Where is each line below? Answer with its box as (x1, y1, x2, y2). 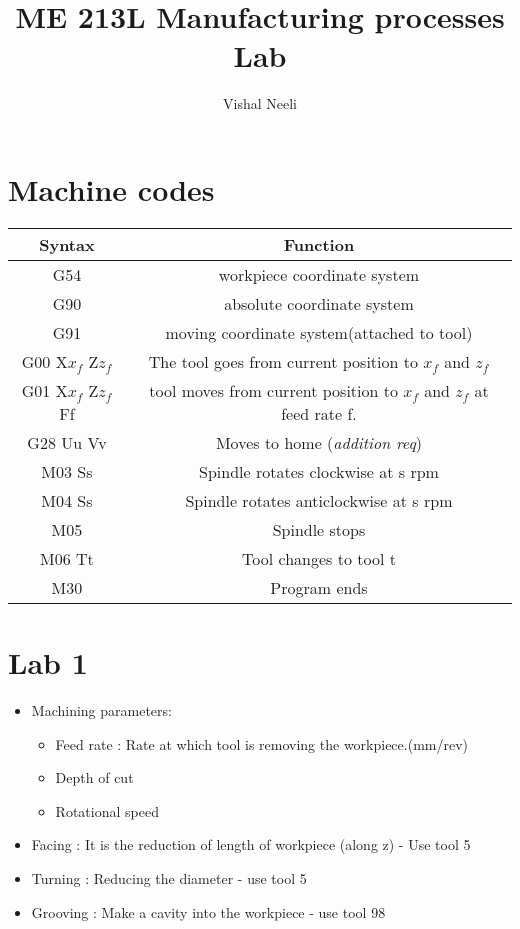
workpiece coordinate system (218, 262, 420, 286)
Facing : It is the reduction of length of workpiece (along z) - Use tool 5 (31, 834, 471, 855)
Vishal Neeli (223, 93, 297, 114)
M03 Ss (41, 459, 93, 483)
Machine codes (8, 168, 215, 209)
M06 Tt (40, 546, 94, 570)
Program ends (270, 575, 368, 599)
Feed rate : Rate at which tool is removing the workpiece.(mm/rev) (55, 733, 469, 754)
